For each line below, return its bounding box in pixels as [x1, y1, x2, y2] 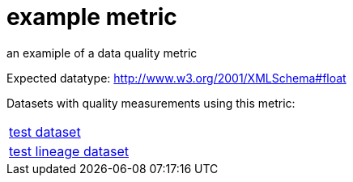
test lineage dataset [9, 142, 129, 159]
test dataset [9, 123, 81, 140]
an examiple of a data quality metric [6, 45, 198, 60]
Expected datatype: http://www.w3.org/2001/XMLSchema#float [6, 70, 347, 85]
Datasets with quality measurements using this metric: [6, 95, 296, 110]
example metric [6, 3, 177, 31]
